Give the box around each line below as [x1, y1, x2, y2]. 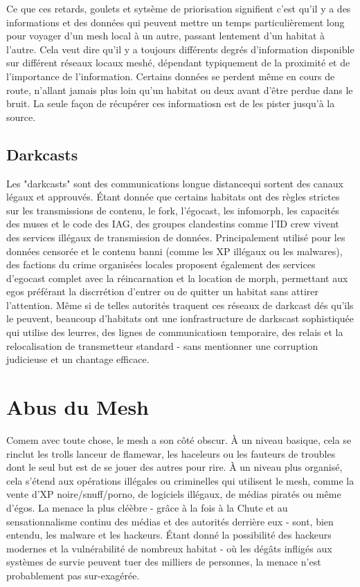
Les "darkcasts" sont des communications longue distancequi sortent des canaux [6, 176, 344, 190]
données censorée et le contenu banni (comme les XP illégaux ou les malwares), [6, 243, 343, 258]
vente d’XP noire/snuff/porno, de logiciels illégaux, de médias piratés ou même [6, 487, 341, 501]
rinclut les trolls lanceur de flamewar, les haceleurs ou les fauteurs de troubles [6, 446, 336, 460]
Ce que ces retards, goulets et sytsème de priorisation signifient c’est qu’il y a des [6, 1, 351, 15]
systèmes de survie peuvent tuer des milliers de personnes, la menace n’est [6, 555, 321, 569]
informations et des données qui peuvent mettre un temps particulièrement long [6, 15, 345, 29]
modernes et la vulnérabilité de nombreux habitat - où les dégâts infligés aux [6, 541, 332, 555]
